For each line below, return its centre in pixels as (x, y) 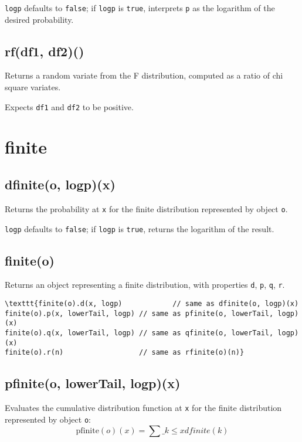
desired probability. (39, 19)
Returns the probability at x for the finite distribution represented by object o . (146, 208)
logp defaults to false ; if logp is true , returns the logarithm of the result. (140, 228)
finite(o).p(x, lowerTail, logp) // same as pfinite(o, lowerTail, (139, 313)
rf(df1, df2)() (45, 51)
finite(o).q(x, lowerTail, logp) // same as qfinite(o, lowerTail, (139, 333)
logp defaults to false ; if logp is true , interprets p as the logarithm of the (140, 8)
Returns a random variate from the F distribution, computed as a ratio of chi (144, 75)
